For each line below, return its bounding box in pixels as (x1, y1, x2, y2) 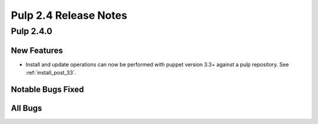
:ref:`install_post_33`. (25, 69, 77, 76)
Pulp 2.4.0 (11, 26, 52, 36)
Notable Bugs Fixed (11, 84, 84, 94)
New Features (11, 45, 63, 55)
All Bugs (11, 103, 42, 113)
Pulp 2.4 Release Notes (11, 9, 128, 22)
